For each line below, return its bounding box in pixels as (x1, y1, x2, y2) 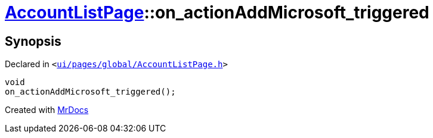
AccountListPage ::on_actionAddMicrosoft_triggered (5, 2, 429, 23)
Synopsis (5, 33, 61, 49)
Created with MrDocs (5, 105, 89, 115)
